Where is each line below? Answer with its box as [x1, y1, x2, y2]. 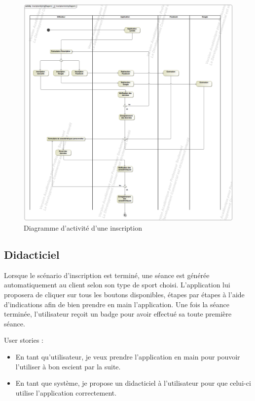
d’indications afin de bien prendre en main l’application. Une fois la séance [4, 299, 229, 309]
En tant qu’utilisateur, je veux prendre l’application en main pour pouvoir [15, 351, 240, 361]
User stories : [4, 335, 44, 345]
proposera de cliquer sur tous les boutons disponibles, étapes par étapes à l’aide [4, 289, 245, 300]
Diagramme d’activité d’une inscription [24, 223, 142, 233]
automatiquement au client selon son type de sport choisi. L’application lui [4, 280, 230, 290]
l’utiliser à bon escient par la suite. [15, 361, 121, 371]
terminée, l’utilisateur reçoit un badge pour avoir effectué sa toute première [4, 309, 232, 319]
